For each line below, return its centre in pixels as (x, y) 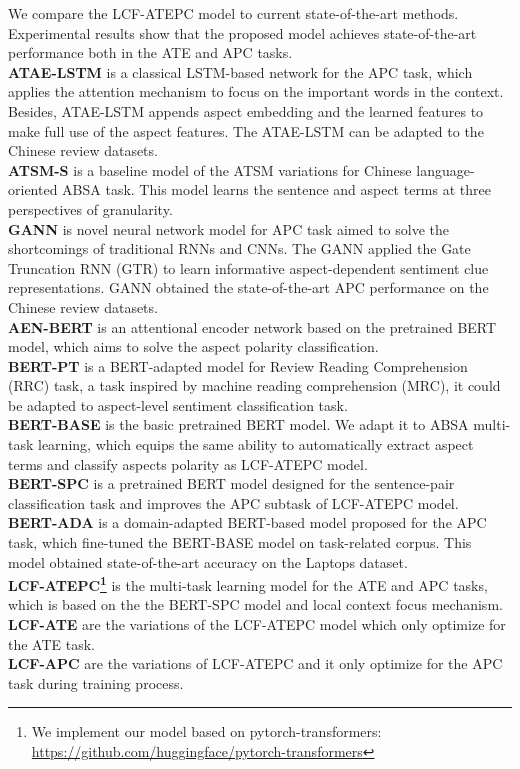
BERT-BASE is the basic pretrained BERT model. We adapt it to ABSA (238, 424)
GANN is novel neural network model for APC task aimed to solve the (228, 228)
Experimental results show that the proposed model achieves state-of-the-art (242, 32)
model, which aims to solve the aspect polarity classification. (193, 346)
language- (445, 169)
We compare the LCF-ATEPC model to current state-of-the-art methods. (233, 13)
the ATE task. (51, 643)
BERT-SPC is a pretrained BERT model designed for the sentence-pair (231, 483)
